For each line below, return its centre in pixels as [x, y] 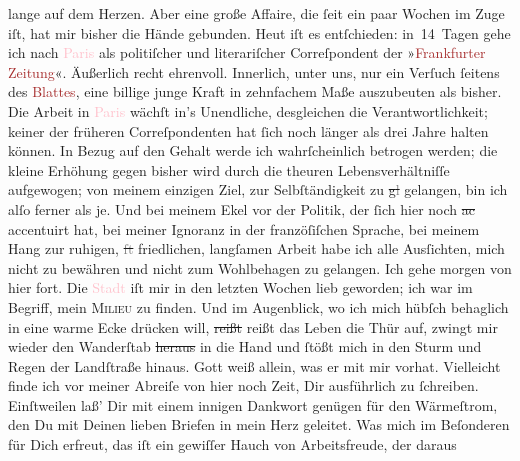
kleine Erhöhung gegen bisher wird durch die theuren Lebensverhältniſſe [229, 169]
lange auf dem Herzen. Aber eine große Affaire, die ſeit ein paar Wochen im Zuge [256, 13]
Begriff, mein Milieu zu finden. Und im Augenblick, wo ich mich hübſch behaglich [258, 306]
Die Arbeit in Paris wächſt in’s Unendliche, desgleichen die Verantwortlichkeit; [248, 110]
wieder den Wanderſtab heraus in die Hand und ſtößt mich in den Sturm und [245, 346]
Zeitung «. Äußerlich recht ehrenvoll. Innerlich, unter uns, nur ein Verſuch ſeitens [254, 71]
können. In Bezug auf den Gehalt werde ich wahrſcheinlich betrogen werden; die [253, 150]
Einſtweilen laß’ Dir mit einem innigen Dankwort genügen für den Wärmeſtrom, [253, 404]
